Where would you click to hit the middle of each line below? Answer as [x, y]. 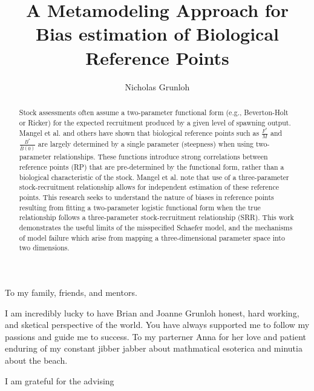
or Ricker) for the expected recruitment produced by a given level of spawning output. [155, 122]
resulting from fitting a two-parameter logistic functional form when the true [140, 207]
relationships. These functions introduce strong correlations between [161, 157]
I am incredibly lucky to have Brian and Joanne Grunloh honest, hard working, [152, 312]
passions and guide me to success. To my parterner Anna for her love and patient [156, 336]
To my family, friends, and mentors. [71, 292]
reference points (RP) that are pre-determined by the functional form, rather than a [152, 167]
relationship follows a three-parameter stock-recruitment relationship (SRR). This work [156, 217]
